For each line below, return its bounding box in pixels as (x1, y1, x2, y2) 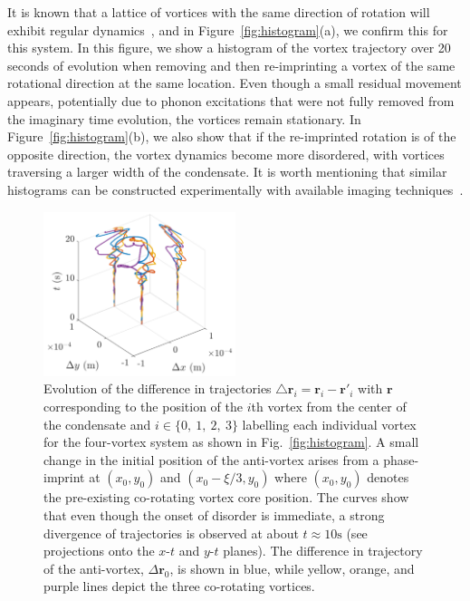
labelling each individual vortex (242, 414, 417, 433)
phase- (383, 450, 419, 469)
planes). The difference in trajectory (223, 541, 423, 560)
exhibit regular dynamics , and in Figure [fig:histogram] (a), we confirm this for (7, 20, 448, 39)
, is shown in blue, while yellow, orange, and (169, 558, 415, 577)
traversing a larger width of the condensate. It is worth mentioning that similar (7, 162, 447, 181)
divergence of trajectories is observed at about (43, 523, 299, 542)
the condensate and (43, 414, 151, 433)
